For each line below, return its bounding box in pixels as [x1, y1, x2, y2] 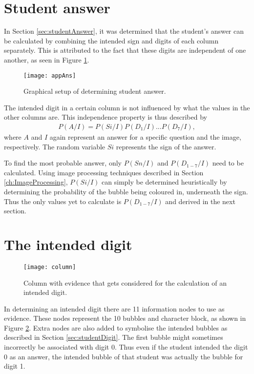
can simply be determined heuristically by [102, 177, 227, 187]
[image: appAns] [23, 72, 76, 79]
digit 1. [4, 361, 25, 371]
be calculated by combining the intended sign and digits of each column [4, 35, 219, 45]
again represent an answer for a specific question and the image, [49, 131, 241, 142]
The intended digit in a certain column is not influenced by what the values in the [4, 102, 250, 112]
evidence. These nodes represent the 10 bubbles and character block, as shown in [4, 313, 246, 323]
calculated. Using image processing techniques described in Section [4, 167, 204, 177]
